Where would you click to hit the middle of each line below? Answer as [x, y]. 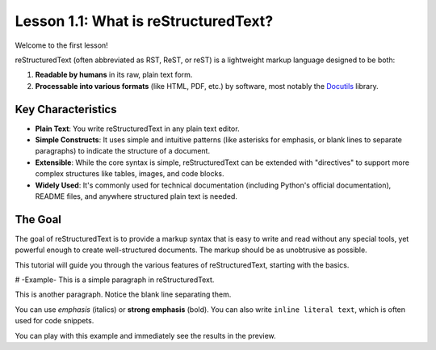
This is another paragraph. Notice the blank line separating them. [123, 294]
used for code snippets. [55, 321]
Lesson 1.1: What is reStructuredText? [144, 21]
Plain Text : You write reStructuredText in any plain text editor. [137, 129]
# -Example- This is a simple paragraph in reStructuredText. [115, 280]
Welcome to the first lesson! [61, 45]
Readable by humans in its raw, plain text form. [114, 75]
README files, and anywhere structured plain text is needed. [136, 196]
